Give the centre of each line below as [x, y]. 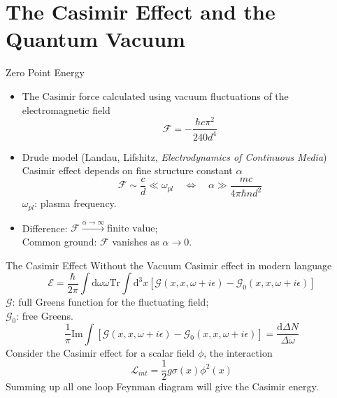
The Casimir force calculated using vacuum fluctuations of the [155, 95]
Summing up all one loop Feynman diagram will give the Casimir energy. [162, 386]
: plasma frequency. [76, 203]
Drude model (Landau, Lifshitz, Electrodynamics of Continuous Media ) [174, 156]
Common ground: [59, 242]
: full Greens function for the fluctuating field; [110, 302]
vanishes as [136, 242]
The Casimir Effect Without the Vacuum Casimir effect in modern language [169, 265]
